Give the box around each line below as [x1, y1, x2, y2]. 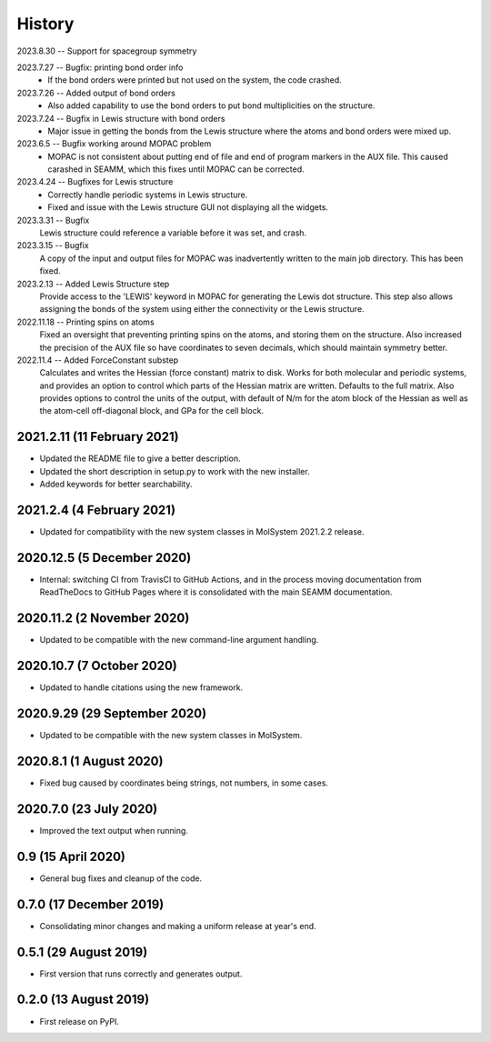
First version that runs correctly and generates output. [39, 968, 243, 979]
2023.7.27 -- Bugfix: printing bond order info [16, 62, 184, 73]
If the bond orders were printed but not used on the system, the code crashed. [47, 75, 343, 85]
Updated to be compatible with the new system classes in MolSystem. [39, 730, 303, 741]
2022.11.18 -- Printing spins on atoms [16, 316, 155, 327]
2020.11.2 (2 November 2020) [16, 610, 190, 626]
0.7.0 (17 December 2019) [16, 897, 165, 912]
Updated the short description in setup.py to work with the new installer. [39, 466, 310, 476]
